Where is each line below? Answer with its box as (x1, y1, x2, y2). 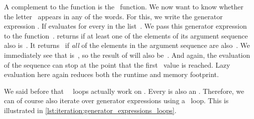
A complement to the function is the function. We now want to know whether (4, 1, 244, 11)
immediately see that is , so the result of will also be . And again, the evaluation (4, 49, 251, 60)
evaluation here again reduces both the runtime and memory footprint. (4, 69, 219, 79)
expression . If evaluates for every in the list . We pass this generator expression (4, 21, 247, 31)
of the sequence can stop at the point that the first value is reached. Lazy (4, 59, 230, 70)
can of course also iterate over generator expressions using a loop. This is (4, 95, 229, 106)
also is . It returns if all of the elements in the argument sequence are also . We (4, 40, 250, 50)
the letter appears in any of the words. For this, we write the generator (4, 11, 223, 21)
